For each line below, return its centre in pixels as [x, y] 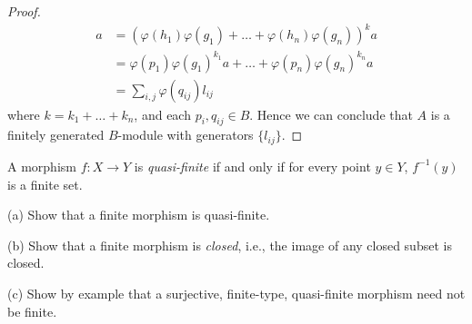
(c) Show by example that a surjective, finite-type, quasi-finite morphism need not [236, 293]
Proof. [24, 11]
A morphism [42, 166]
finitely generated [56, 135]
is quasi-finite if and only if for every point [252, 166]
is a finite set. [45, 184]
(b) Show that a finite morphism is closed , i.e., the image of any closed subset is [230, 245]
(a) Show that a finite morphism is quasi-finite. [139, 215]
